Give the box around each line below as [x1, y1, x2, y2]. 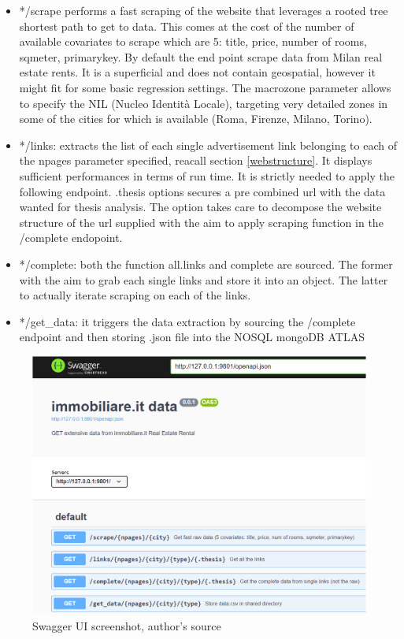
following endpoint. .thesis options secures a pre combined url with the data [19, 183, 386, 199]
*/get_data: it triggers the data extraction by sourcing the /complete [19, 313, 356, 329]
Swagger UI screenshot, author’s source [32, 617, 221, 633]
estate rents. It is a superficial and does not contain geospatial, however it [19, 64, 376, 80]
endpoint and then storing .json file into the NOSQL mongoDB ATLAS [19, 329, 365, 345]
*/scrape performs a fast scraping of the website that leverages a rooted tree [19, 2, 388, 18]
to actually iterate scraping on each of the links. [19, 287, 251, 303]
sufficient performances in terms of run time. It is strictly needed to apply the [19, 167, 395, 184]
